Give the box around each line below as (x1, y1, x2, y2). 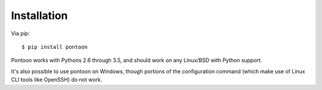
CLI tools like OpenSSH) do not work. (11, 76, 103, 83)
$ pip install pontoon (21, 44, 88, 50)
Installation (11, 9, 68, 22)
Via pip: (11, 30, 30, 37)
